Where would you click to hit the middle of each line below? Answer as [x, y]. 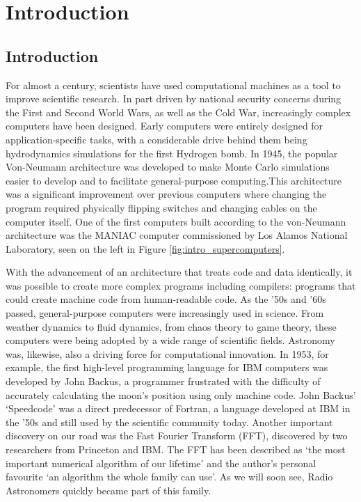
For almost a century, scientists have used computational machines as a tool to [173, 85]
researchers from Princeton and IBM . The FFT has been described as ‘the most [176, 449]
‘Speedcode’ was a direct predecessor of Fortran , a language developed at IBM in [178, 408]
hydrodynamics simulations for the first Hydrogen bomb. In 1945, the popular [172, 153]
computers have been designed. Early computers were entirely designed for [165, 126]
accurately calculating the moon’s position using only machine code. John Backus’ [181, 394]
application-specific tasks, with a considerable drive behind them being [157, 139]
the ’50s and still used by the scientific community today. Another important [169, 422]
